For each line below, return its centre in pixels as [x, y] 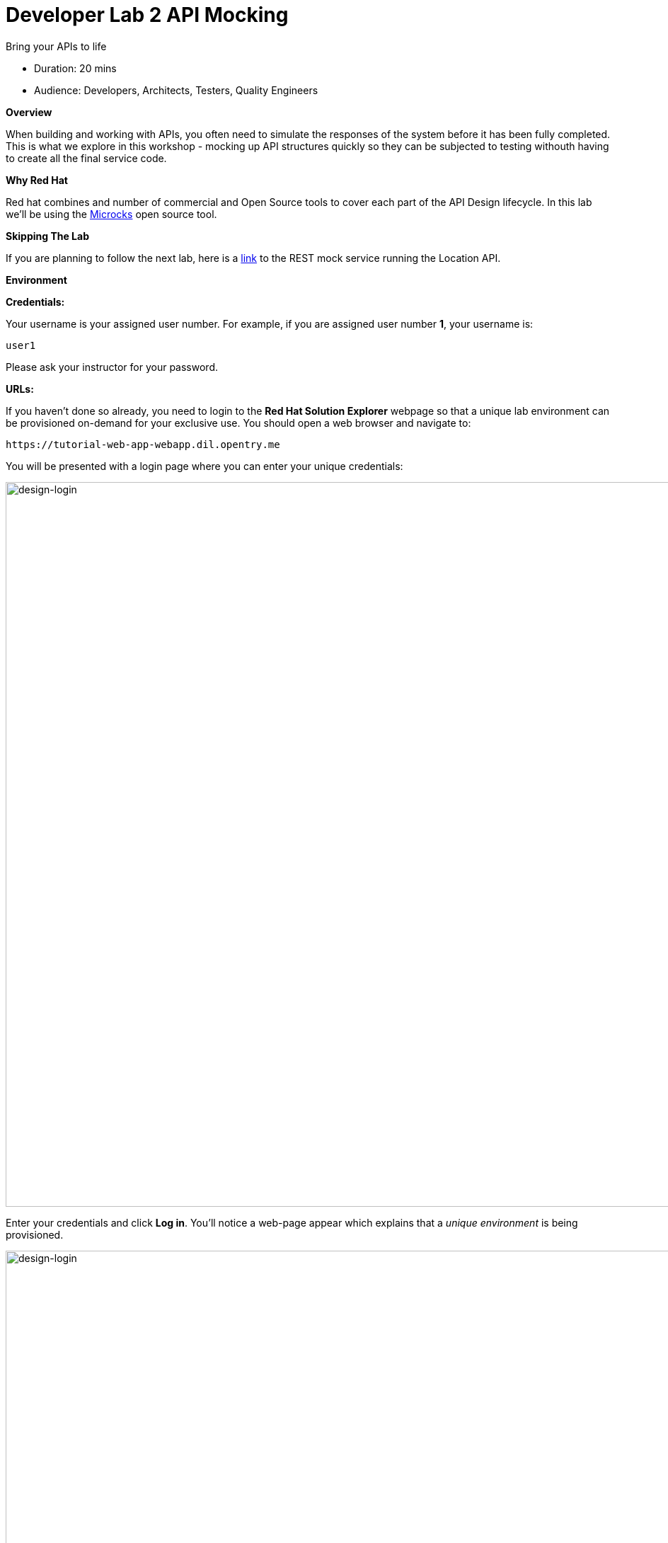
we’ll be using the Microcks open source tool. [111, 214]
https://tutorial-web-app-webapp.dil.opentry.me [143, 444]
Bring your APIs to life [56, 46]
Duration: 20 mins [75, 68]
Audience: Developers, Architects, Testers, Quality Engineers [176, 90]
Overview [29, 112]
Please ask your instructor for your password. [112, 367]
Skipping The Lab [47, 236]
